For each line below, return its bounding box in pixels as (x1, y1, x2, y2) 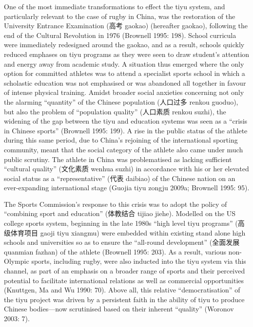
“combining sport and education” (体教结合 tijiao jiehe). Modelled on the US (4, 208, 235, 218)
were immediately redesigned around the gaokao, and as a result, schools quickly (4, 39, 245, 50)
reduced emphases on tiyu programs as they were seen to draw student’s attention (4, 49, 250, 59)
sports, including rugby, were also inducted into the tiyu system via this (31, 256, 246, 266)
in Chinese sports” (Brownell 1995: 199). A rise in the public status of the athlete (4, 125, 248, 135)
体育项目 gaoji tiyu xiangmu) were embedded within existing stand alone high (10, 227, 246, 237)
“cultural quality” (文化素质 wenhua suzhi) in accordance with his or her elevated (4, 163, 249, 174)
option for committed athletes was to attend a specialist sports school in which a (4, 68, 245, 78)
